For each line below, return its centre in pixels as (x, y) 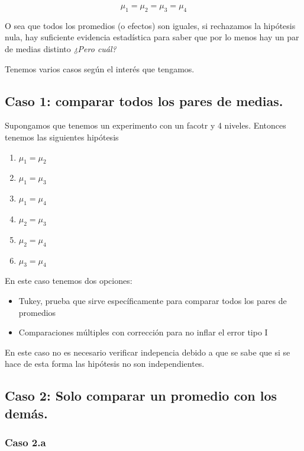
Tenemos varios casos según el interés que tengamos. (100, 68)
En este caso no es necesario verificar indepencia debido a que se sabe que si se (148, 352)
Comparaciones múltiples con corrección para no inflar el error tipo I (143, 332)
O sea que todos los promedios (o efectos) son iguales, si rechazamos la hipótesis (150, 25)
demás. (26, 413)
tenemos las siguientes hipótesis (62, 137)
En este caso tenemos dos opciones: (69, 281)
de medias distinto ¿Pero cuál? (61, 48)
